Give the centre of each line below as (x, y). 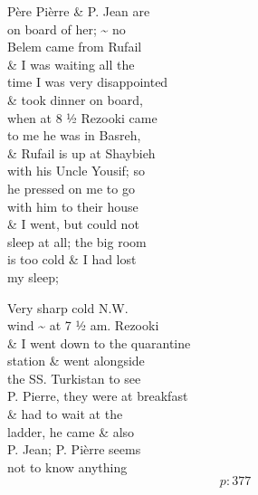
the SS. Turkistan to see (74, 378)
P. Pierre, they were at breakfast (98, 396)
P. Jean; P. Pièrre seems (74, 449)
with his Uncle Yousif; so (76, 171)
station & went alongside (76, 361)
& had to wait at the (65, 414)
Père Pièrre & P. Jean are (79, 11)
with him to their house (73, 206)
